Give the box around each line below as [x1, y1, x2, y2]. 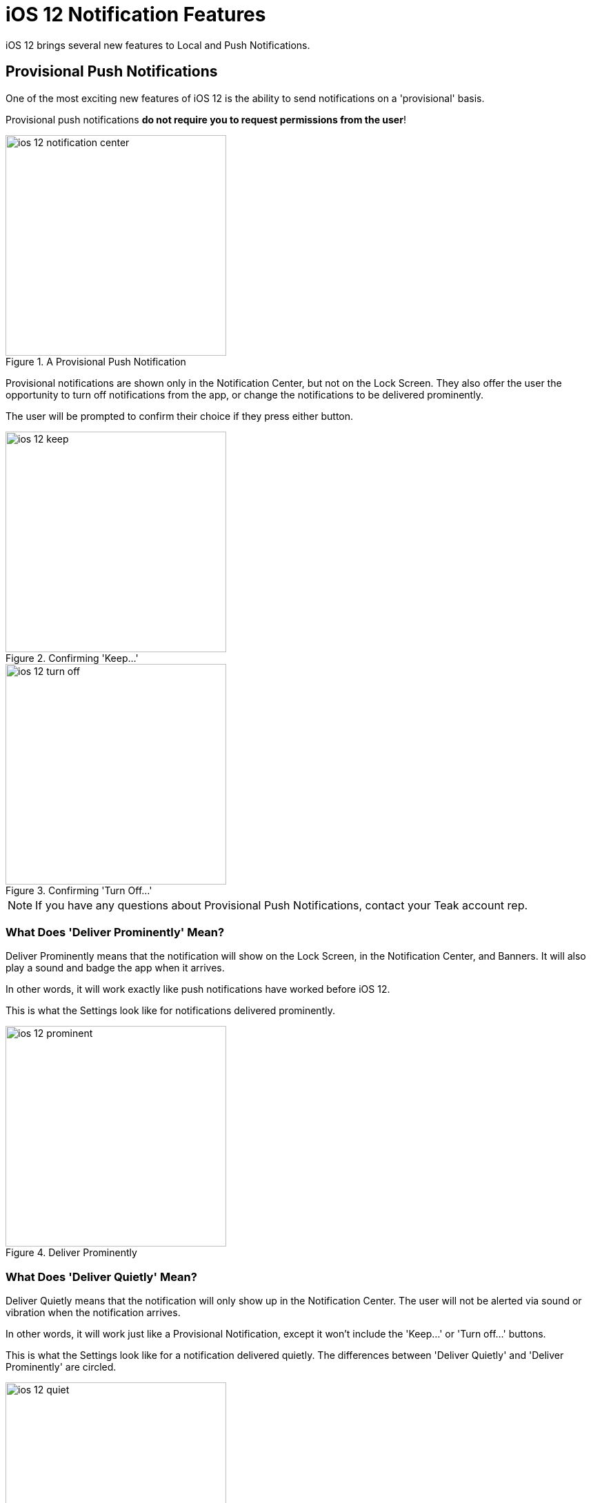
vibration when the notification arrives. [6, 1307, 181, 1319]
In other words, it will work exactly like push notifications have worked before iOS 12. [6, 983, 390, 996]
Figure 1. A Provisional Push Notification [6, 355, 186, 367]
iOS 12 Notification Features [6, 3, 266, 26]
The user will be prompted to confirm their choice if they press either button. [6, 410, 354, 422]
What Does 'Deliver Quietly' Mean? [6, 1269, 197, 1284]
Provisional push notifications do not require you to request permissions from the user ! [6, 113, 406, 125]
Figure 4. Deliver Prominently [6, 1247, 137, 1259]
